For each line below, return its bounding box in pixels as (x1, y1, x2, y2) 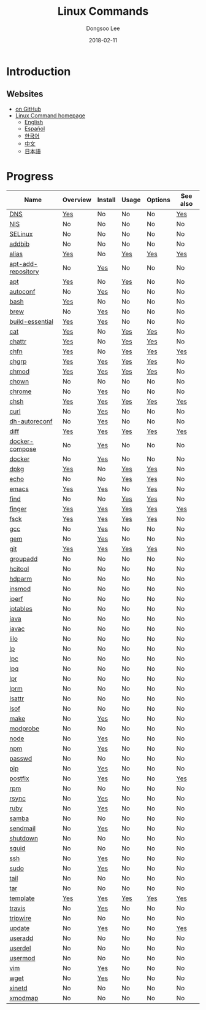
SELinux (9, 229, 33, 238)
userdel (9, 944, 31, 952)
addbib (9, 240, 30, 248)
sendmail (9, 824, 36, 832)
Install (97, 195, 116, 204)
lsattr (9, 694, 25, 703)
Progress (6, 169, 54, 183)
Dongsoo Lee (86, 25, 120, 32)
